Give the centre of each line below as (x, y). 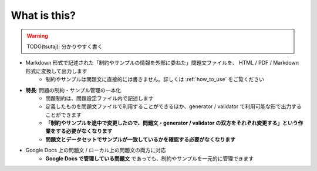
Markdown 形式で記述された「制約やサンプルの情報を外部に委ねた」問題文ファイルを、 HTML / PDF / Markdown (162, 63)
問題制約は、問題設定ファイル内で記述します (100, 98)
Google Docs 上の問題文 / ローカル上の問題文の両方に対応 (96, 150)
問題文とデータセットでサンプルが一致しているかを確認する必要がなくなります (141, 139)
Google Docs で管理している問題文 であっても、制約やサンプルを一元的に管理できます (150, 158)
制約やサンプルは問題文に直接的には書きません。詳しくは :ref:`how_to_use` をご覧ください (155, 79)
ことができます (63, 115)
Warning (37, 36)
